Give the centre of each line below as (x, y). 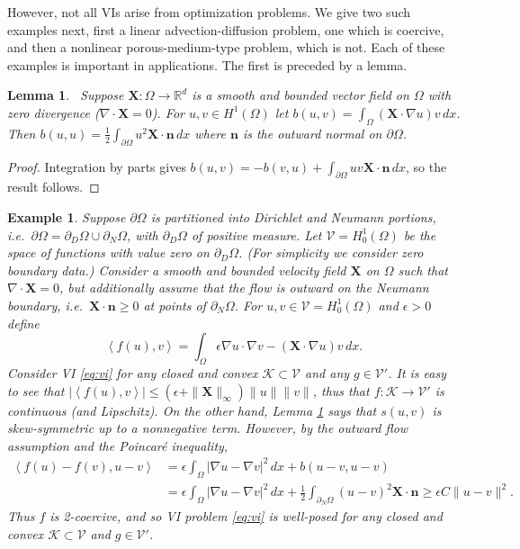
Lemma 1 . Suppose (66, 95)
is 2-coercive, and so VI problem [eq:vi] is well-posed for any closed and (246, 516)
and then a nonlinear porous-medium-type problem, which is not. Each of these (226, 47)
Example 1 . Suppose (67, 216)
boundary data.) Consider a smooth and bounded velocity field (177, 270)
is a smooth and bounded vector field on (300, 95)
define (23, 323)
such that (423, 270)
